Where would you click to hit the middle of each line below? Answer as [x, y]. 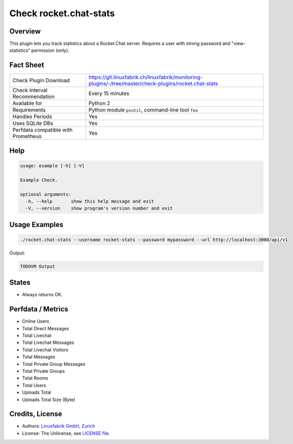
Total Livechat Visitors [45, 350]
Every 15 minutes [109, 93]
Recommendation [34, 97]
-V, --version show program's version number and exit [99, 209]
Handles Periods [32, 117]
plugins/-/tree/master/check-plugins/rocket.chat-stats [153, 84]
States [20, 283]
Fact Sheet [27, 65]
